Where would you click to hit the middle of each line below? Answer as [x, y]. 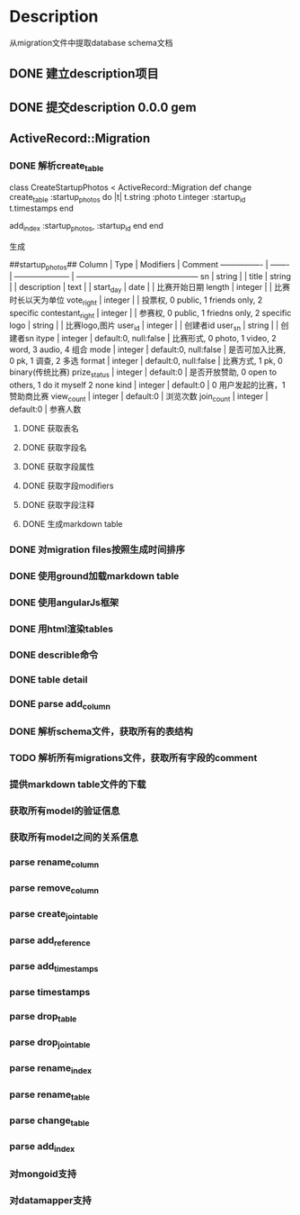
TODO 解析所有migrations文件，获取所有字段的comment [133, 758]
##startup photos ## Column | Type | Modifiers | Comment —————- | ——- [150, 266]
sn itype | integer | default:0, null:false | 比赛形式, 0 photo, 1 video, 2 [150, 339]
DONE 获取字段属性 [58, 467]
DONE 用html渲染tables [62, 629]
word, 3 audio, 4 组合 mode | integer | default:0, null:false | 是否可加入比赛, [148, 349]
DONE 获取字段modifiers [68, 485]
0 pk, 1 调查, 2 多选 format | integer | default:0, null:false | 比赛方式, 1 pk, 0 [146, 361]
